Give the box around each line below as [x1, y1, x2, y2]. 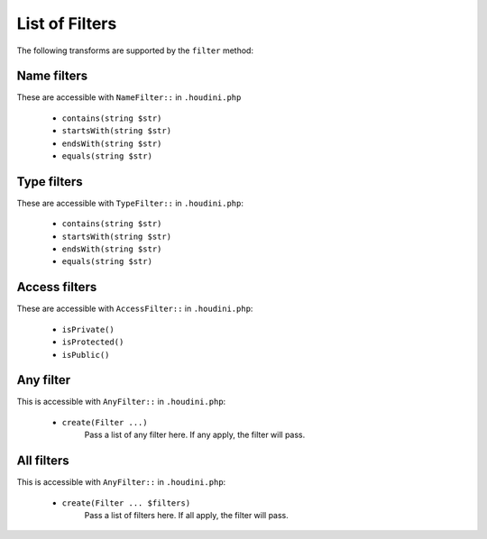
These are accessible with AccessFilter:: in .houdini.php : [16, 303, 253, 315]
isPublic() [61, 350, 110, 360]
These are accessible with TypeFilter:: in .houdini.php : [16, 197, 243, 208]
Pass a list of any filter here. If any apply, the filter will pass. [84, 429, 306, 441]
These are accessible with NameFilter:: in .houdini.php [16, 92, 242, 103]
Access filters [16, 279, 97, 295]
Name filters [16, 69, 88, 84]
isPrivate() [61, 324, 115, 334]
